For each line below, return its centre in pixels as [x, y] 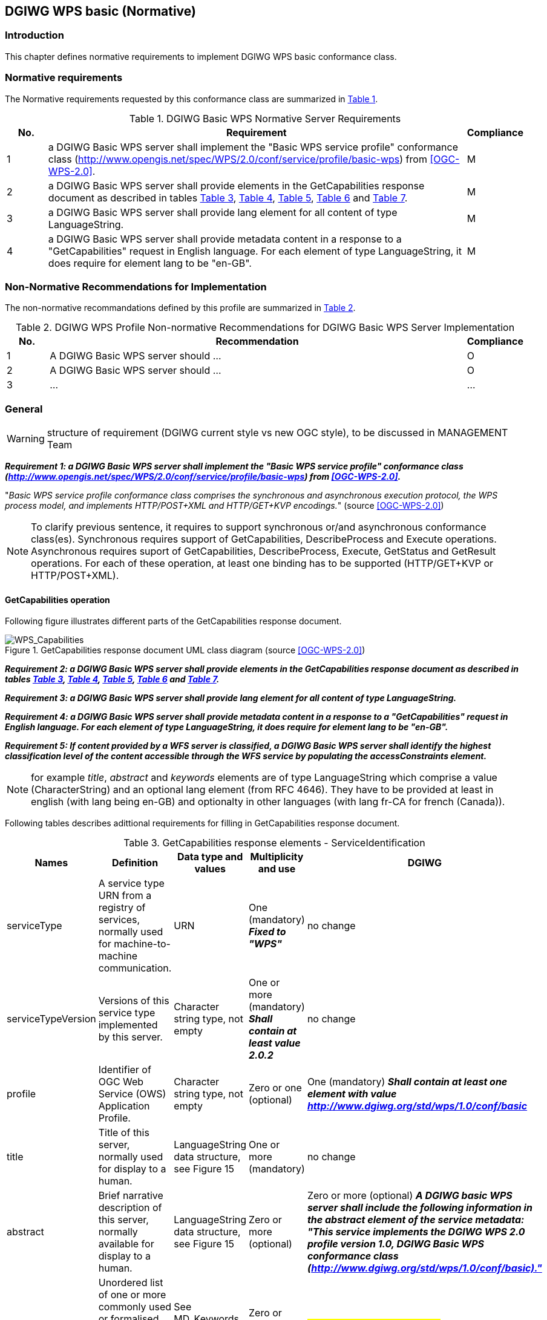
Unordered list [131, 1283]
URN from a [125, 896]
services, [119, 920]
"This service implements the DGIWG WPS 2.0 [416, 1232]
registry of [122, 908]
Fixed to [267, 932]
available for [126, 1244]
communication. [135, 968]
